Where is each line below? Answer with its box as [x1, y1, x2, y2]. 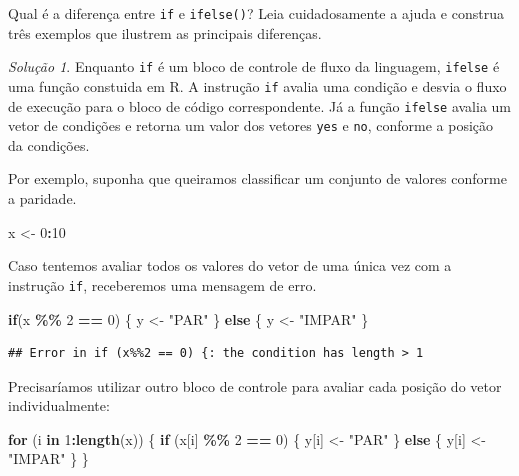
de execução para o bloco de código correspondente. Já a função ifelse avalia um [8, 95, 511, 116]
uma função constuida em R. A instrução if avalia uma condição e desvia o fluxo [8, 75, 507, 96]
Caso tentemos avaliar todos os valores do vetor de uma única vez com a [8, 255, 452, 276]
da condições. [8, 134, 90, 155]
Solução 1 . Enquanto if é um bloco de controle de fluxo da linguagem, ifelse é [8, 56, 500, 77]
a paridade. [8, 188, 77, 209]
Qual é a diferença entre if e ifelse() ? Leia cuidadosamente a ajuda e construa [8, 3, 504, 23]
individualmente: [8, 395, 110, 416]
